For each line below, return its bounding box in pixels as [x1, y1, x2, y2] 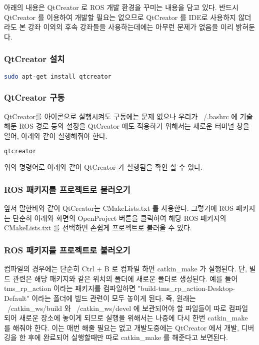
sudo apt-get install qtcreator [4, 73, 111, 80]
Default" [4, 292, 29, 303]
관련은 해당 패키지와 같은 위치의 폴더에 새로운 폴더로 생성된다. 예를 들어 [12, 273, 238, 283]
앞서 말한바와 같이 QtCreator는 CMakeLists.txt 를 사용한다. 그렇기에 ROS [4, 203, 234, 213]
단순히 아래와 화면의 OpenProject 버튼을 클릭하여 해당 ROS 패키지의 [12, 212, 226, 223]
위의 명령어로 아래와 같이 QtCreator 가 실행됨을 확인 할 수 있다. [4, 162, 202, 172]
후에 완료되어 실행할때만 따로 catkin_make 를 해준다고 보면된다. [27, 332, 228, 342]
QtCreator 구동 [4, 91, 65, 104]
